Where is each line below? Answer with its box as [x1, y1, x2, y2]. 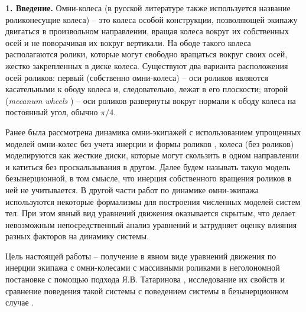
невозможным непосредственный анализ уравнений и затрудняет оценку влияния [5, 218, 297, 230]
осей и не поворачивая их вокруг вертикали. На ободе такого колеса [5, 36, 251, 48]
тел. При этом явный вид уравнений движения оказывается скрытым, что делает [5, 207, 296, 219]
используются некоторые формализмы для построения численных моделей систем [5, 195, 301, 207]
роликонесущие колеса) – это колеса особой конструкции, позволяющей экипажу [5, 13, 298, 25]
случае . [5, 296, 34, 308]
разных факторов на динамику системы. [5, 230, 149, 242]
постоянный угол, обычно [5, 106, 98, 118]
